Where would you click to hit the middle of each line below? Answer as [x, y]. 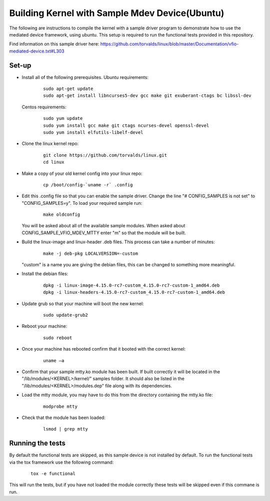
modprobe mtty [60, 406]
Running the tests [37, 443]
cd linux [54, 162]
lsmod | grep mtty [66, 429]
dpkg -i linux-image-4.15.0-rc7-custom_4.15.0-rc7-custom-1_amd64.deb [131, 285]
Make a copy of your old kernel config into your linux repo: [82, 173]
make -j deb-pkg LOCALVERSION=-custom [91, 253]
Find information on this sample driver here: [54, 44]
